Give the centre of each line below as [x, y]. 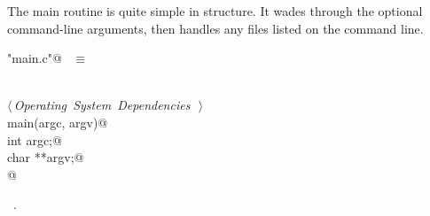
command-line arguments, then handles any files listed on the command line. [215, 28]
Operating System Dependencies [102, 105]
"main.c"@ [35, 58]
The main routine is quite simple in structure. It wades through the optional [215, 11]
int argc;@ [35, 139]
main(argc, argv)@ [58, 122]
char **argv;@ [46, 157]
